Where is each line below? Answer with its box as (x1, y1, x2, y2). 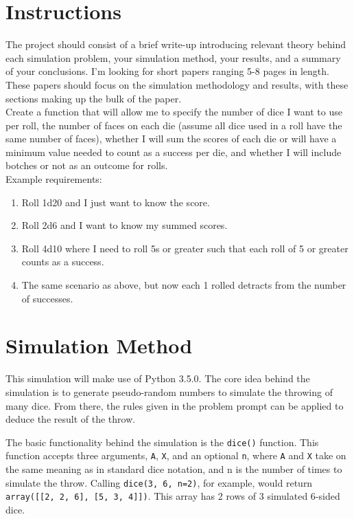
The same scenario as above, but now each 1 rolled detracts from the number (21, 278, 346, 292)
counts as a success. (21, 254, 104, 269)
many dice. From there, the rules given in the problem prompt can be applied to (5, 398, 344, 412)
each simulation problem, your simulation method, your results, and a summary (5, 50, 341, 65)
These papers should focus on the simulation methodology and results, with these (5, 77, 349, 91)
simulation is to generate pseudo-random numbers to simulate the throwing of (5, 384, 333, 399)
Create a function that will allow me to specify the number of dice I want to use (5, 104, 342, 119)
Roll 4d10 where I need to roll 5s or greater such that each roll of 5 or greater (21, 241, 349, 255)
